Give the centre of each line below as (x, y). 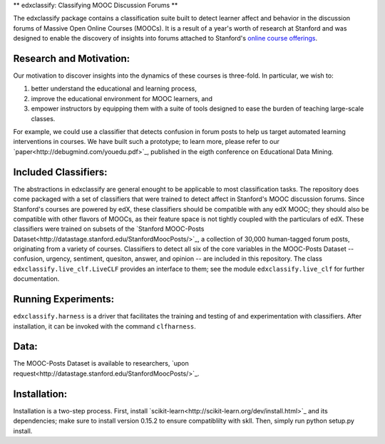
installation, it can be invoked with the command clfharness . (104, 326)
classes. (43, 118)
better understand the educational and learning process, (114, 88)
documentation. (36, 279)
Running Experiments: (64, 299)
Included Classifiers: (60, 172)
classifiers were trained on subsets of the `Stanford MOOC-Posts (109, 229)
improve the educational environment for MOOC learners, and (122, 98)
